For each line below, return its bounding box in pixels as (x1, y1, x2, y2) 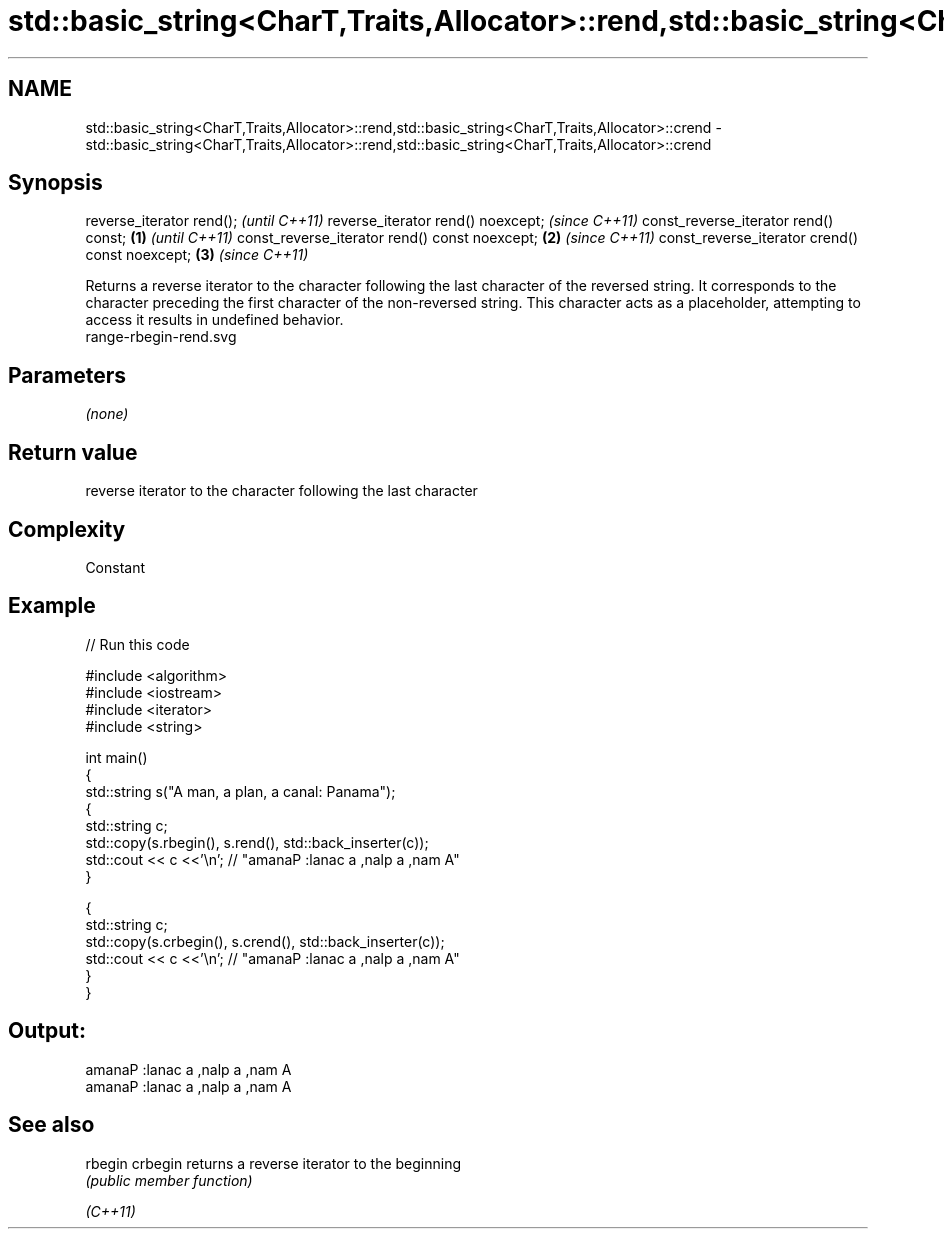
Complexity (8, 516, 126, 542)
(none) (85, 405, 129, 423)
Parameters (8, 362, 126, 388)
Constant (85, 558, 146, 576)
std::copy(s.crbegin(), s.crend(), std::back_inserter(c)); (85, 932, 445, 950)
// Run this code (85, 635, 190, 653)
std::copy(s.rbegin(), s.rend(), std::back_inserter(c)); (85, 833, 429, 851)
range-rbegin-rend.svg (85, 328, 237, 346)
